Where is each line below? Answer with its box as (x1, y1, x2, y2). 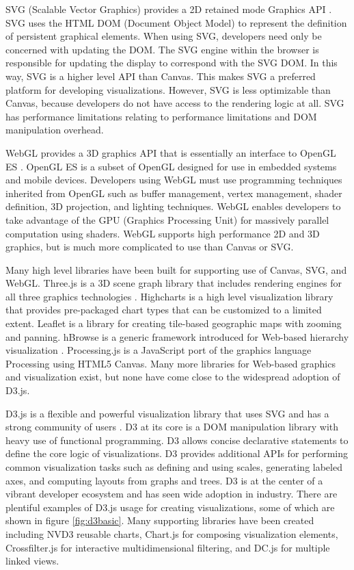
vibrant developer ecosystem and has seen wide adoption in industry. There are (5, 487, 338, 501)
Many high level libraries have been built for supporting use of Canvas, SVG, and (5, 262, 347, 276)
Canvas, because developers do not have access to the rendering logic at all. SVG (5, 96, 344, 110)
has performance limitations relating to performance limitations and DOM (5, 109, 317, 123)
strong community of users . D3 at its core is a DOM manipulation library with (5, 419, 339, 434)
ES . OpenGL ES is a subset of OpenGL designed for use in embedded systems (5, 159, 337, 173)
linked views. (5, 554, 59, 568)
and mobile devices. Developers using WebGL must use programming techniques (5, 172, 342, 187)
